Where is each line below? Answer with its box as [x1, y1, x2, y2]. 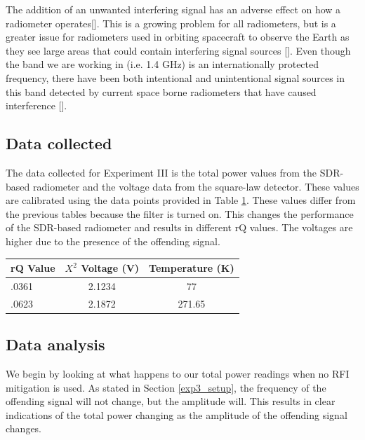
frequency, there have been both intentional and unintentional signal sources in [6, 70, 345, 85]
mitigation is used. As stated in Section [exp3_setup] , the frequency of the [6, 380, 326, 394]
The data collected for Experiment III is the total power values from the [6, 165, 317, 179]
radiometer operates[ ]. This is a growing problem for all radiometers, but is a [6, 15, 336, 30]
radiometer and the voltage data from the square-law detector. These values [32, 179, 359, 193]
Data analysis [6, 334, 105, 355]
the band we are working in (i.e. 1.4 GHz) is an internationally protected [6, 57, 319, 71]
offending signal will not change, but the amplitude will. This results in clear [6, 394, 336, 408]
